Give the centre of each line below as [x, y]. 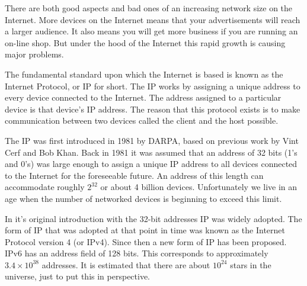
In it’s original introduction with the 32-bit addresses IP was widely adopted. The [153, 218]
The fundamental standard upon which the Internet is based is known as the [144, 74]
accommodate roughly [45, 187]
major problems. [34, 54]
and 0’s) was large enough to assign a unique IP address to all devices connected [151, 164]
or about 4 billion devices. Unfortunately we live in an [199, 187]
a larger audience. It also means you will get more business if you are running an [151, 31]
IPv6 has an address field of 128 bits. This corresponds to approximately [137, 253]
